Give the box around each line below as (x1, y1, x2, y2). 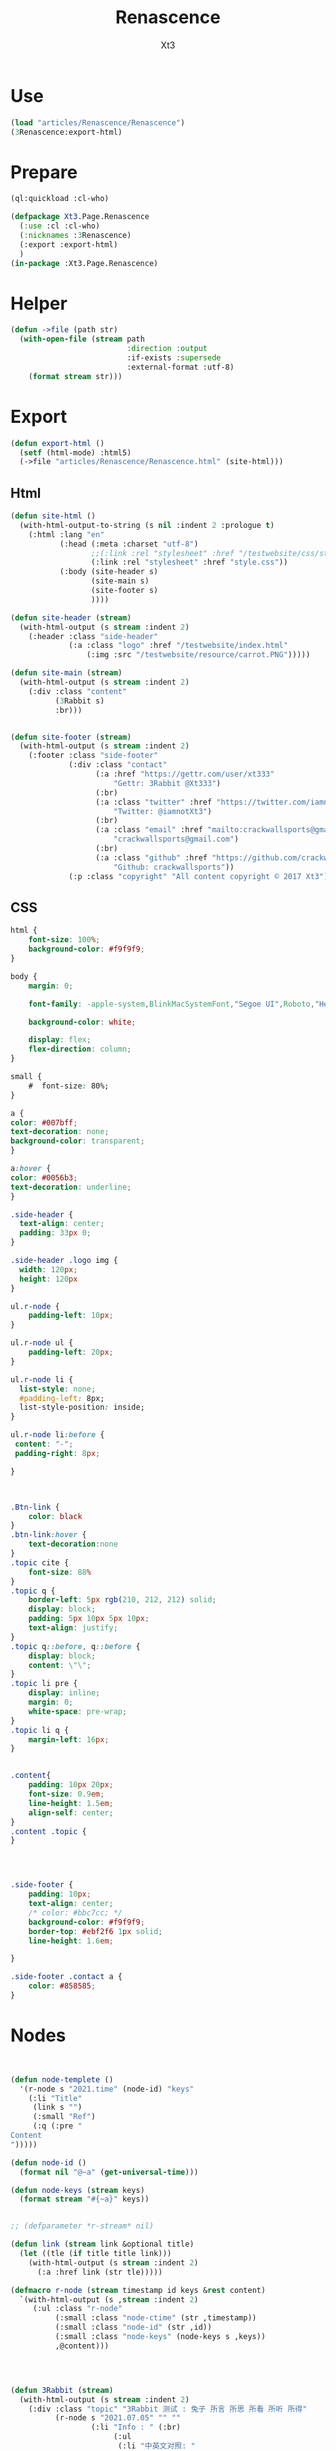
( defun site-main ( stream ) (10, 668, 123, 678)
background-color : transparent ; (10, 1136, 145, 1146)
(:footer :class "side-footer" (28, 751, 159, 761)
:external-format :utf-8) (126, 362, 235, 372)
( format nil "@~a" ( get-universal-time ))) (19, 2167, 199, 2177)
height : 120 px (19, 1274, 78, 1284)
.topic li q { (10, 1725, 70, 1735)
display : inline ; (28, 1688, 101, 1698)
